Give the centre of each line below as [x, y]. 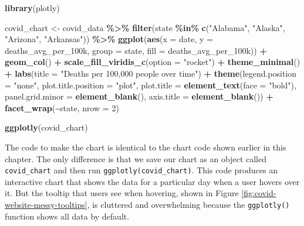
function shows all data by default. [67, 216]
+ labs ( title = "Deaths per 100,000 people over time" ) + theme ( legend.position [151, 73]
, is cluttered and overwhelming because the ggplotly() [188, 204]
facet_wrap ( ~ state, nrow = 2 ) [62, 107]
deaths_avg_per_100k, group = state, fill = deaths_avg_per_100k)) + [136, 50]
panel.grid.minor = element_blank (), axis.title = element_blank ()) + [139, 96]
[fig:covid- [259, 193]
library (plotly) [32, 8]
